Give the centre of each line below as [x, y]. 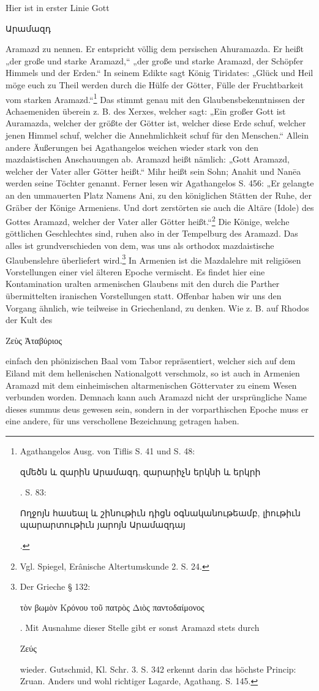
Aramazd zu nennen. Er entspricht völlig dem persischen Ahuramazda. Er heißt [155, 49]
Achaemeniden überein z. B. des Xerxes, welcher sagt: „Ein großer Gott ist [146, 111]
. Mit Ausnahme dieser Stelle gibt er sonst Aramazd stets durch [140, 628]
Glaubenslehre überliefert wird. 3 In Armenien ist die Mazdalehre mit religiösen [153, 259]
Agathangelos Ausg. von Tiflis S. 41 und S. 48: [107, 450]
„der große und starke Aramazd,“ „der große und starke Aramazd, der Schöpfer [155, 60]
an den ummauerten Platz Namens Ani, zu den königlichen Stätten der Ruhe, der [159, 195]
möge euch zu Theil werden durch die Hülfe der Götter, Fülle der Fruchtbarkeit [155, 84]
